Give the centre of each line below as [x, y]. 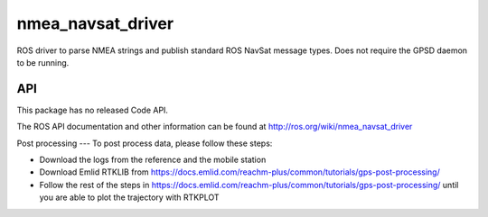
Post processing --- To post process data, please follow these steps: [145, 143]
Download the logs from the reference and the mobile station [153, 160]
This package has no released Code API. [93, 110]
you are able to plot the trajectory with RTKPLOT [130, 197]
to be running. [43, 62]
